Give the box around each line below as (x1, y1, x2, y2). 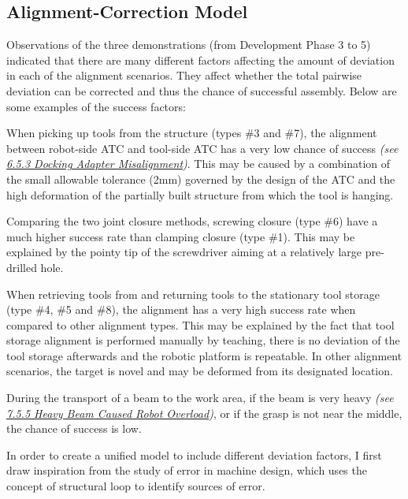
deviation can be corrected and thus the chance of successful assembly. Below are (6, 82, 397, 99)
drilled (6, 259, 37, 275)
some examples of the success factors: (6, 98, 186, 114)
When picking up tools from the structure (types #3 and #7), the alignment (6, 125, 377, 141)
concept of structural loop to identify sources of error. (6, 478, 265, 494)
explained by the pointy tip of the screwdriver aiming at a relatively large (6, 244, 362, 260)
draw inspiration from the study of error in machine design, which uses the (6, 462, 367, 479)
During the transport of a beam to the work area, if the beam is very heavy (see (6, 389, 394, 406)
